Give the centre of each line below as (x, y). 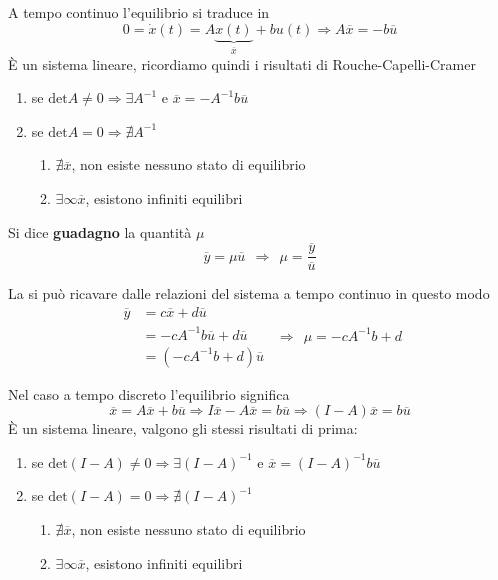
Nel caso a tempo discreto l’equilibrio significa (149, 393)
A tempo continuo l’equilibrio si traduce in (139, 12)
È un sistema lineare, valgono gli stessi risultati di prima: (183, 428)
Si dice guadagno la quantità (100, 231)
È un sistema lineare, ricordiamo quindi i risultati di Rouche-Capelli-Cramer (242, 63)
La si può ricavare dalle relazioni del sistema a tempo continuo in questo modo (249, 293)
